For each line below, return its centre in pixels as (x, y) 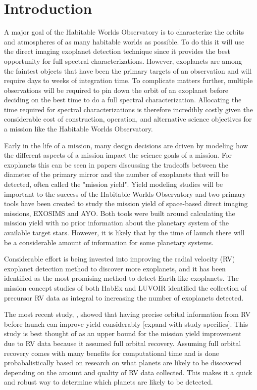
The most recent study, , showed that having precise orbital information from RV (127, 314)
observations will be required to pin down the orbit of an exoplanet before (116, 90)
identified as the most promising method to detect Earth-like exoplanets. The (121, 278)
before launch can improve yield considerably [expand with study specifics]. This (126, 324)
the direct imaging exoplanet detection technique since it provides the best (117, 51)
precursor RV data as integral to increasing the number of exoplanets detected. (124, 297)
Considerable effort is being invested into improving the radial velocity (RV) (120, 259)
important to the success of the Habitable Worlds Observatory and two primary (125, 194)
